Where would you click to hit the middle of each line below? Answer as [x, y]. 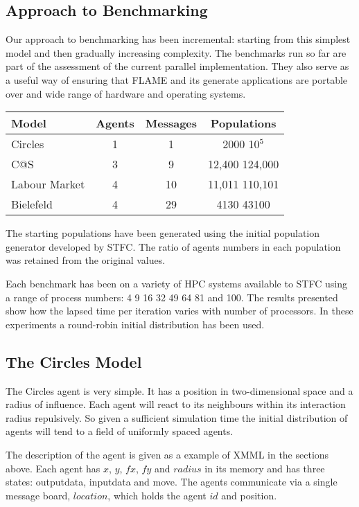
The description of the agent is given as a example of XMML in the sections [167, 454]
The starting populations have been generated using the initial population [163, 233]
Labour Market [48, 184]
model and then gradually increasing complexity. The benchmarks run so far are [176, 52]
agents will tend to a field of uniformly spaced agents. [120, 431]
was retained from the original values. [86, 260]
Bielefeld [32, 204]
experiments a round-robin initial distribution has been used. [135, 324]
